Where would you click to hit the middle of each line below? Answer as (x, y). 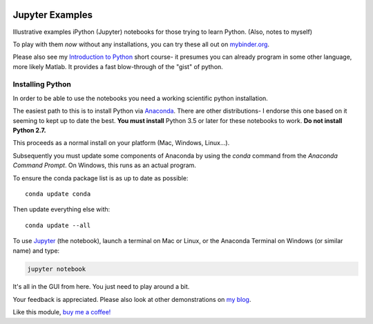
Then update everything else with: (61, 209)
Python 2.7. (29, 130)
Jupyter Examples (53, 15)
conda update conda (58, 194)
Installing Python (42, 84)
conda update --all (58, 225)
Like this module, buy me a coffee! (62, 312)
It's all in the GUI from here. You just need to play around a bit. (101, 287)
